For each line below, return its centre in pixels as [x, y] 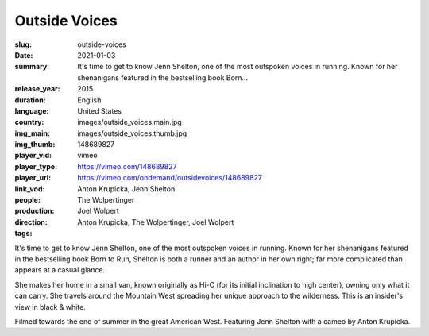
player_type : [36, 166]
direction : [31, 222]
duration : [31, 100]
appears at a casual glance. [60, 270]
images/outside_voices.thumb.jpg [132, 133]
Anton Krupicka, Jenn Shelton [126, 189]
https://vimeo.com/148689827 [127, 166]
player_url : [33, 178]
